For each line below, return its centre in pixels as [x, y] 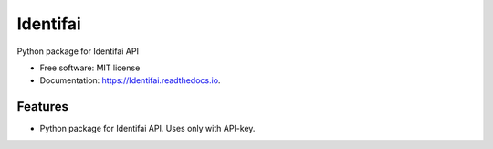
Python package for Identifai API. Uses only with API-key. [147, 129]
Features [42, 106]
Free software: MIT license [90, 68]
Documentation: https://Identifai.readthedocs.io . [130, 80]
